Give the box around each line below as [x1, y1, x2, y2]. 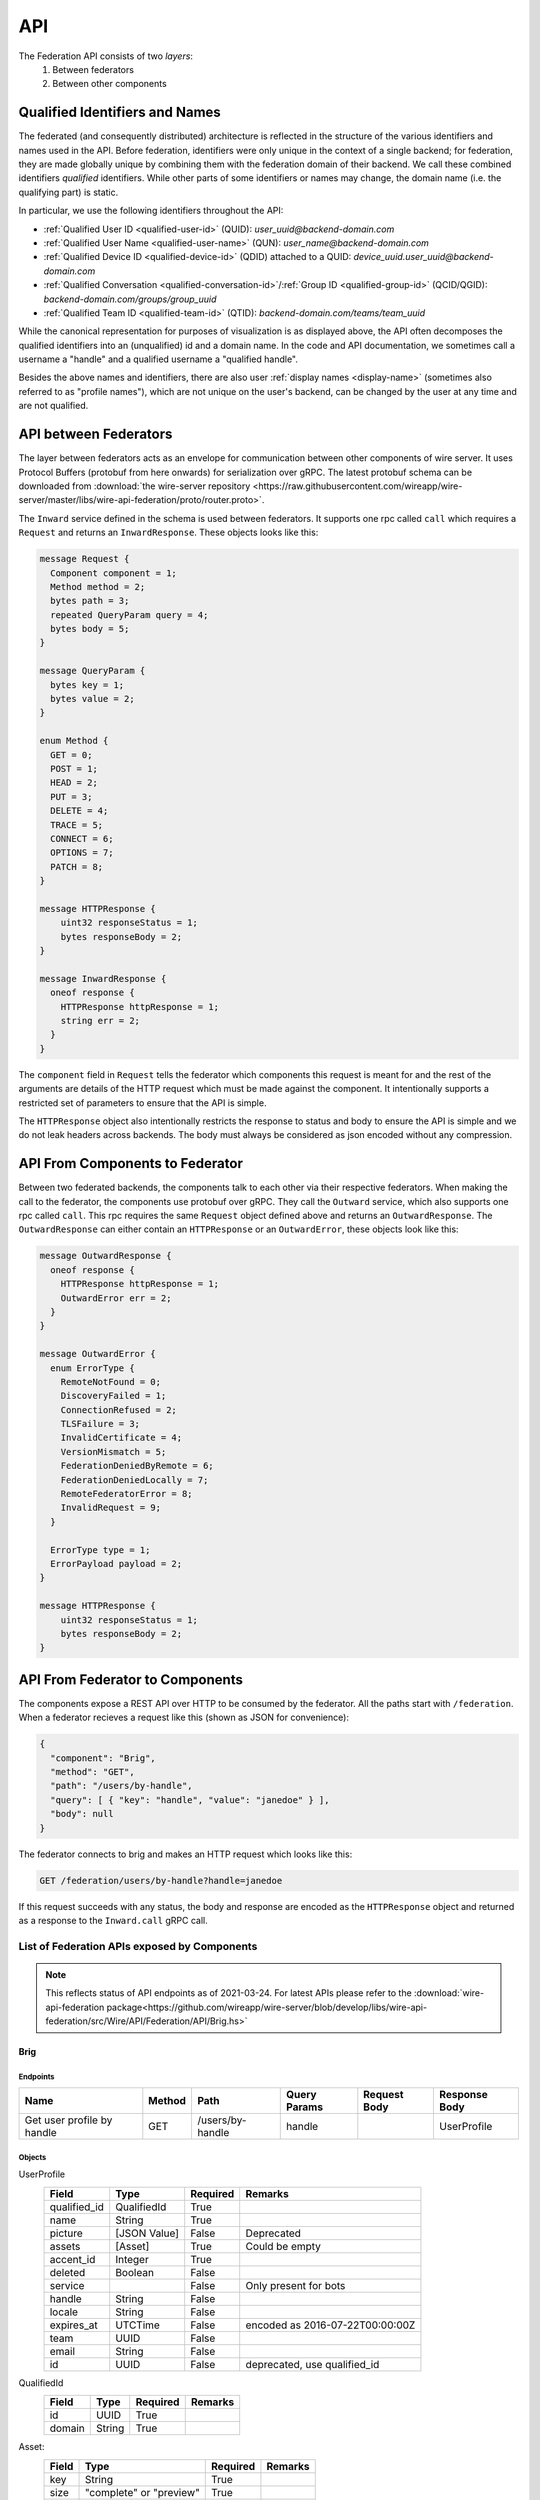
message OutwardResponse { [39, 1250, 172, 1262]
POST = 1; [50, 763, 99, 774]
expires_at [49, 2318, 99, 2332]
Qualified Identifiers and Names [18, 104, 222, 121]
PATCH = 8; [50, 861, 104, 872]
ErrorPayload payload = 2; [50, 1558, 183, 1569]
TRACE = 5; [50, 819, 104, 830]
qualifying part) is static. [18, 186, 119, 198]
